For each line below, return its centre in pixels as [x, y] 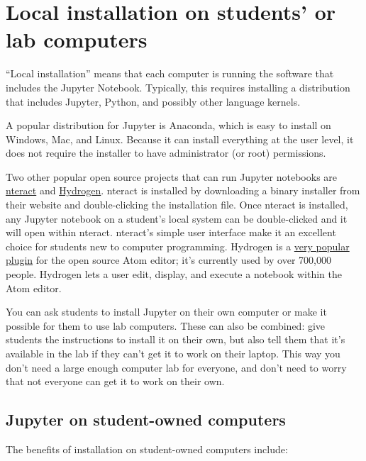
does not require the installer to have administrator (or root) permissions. [166, 153]
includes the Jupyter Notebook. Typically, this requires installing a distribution [178, 87]
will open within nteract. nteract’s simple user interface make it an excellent [171, 232]
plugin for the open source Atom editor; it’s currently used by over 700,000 [168, 260]
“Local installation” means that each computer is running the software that [170, 73]
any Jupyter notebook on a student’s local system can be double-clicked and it [177, 218]
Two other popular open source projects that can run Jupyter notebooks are [172, 176]
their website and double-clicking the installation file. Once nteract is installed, [177, 205]
